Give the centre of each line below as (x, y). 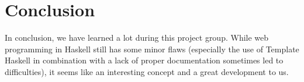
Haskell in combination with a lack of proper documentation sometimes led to (144, 60)
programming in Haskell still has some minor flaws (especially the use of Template (152, 49)
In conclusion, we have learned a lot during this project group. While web (137, 38)
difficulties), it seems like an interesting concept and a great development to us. (147, 71)
